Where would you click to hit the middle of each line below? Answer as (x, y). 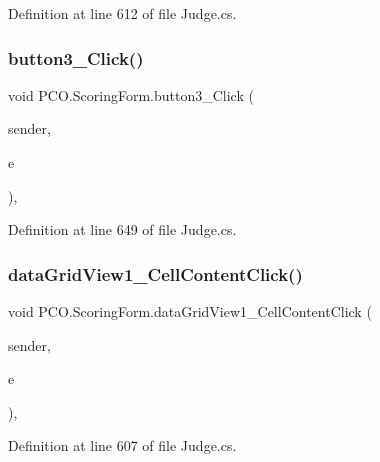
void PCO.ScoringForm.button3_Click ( (131, 94)
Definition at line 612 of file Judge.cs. (122, 13)
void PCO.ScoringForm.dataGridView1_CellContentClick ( (190, 311)
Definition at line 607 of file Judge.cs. (122, 445)
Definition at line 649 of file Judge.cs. (122, 229)
